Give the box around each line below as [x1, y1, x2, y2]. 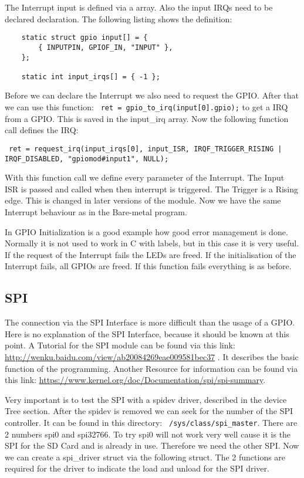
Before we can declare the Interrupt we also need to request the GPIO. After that [5, 89, 299, 101]
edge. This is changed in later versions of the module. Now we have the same [5, 194, 281, 206]
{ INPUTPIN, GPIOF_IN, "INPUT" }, [38, 43, 173, 52]
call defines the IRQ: [5, 124, 79, 136]
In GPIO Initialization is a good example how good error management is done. [5, 225, 288, 238]
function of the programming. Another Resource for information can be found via [5, 362, 298, 374]
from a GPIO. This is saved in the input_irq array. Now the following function [5, 112, 289, 124]
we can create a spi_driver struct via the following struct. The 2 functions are [5, 450, 286, 463]
